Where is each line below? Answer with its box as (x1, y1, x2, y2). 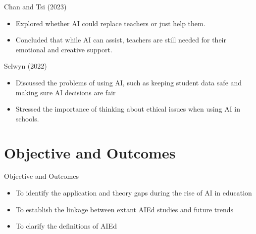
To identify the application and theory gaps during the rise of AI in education (15, 188, 252, 198)
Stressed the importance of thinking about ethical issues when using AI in (15, 104, 241, 114)
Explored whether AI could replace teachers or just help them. (15, 18, 205, 28)
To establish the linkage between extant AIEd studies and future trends (15, 204, 234, 214)
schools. (15, 113, 39, 123)
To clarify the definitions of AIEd (15, 221, 117, 231)
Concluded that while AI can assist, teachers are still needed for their (15, 35, 226, 45)
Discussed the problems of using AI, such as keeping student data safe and (15, 77, 242, 87)
